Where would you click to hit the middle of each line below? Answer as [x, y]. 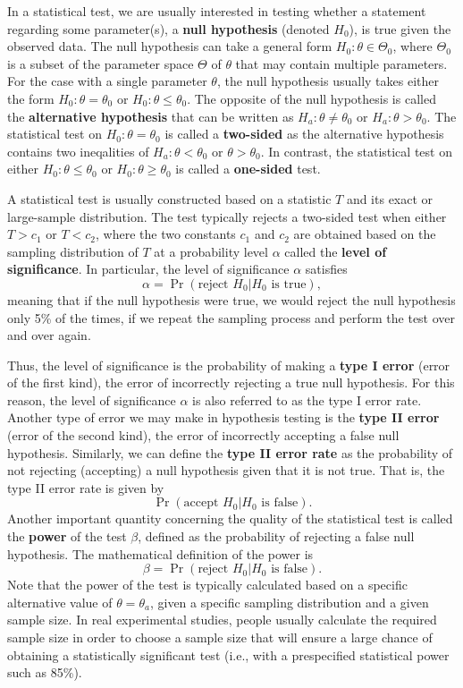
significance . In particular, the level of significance [148, 269]
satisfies [326, 269]
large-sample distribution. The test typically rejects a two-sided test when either [227, 216]
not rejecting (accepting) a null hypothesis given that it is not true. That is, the [226, 470]
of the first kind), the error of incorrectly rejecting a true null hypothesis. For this [231, 382]
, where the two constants [166, 234]
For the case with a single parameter [107, 81]
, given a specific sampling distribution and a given [289, 602]
